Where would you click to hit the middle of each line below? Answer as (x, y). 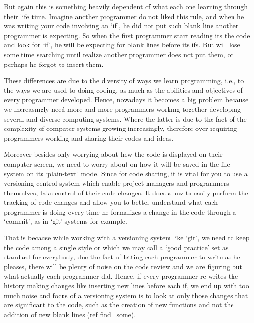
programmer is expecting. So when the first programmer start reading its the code (127, 35)
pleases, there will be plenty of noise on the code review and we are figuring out (123, 266)
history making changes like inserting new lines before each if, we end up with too (127, 286)
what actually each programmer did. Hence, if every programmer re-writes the (121, 276)
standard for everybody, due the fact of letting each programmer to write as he (122, 257)
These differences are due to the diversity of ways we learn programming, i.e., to (124, 80)
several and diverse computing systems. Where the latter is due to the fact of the (125, 118)
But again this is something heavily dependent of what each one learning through (126, 6)
